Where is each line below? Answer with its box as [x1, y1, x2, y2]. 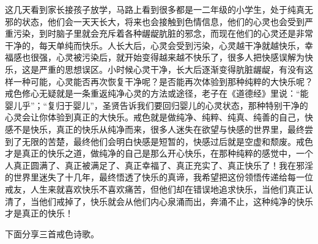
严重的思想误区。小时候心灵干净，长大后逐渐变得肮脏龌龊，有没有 [39, 62, 305, 75]
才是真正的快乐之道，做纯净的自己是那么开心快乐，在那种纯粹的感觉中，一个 [5, 147, 313, 160]
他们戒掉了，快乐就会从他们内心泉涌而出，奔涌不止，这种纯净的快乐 [39, 194, 313, 207]
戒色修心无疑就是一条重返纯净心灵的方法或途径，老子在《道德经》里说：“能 [5, 87, 309, 100]
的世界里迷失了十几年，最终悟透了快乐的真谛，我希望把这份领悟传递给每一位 [5, 171, 313, 183]
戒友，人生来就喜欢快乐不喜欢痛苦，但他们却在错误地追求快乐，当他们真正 [5, 182, 305, 195]
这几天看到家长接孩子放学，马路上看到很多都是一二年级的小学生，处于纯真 [5, 3, 305, 15]
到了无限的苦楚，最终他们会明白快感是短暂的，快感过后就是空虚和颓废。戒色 [5, 135, 313, 147]
